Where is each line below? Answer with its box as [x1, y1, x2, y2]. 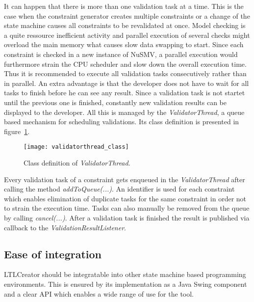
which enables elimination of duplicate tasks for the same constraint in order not [4, 193, 247, 203]
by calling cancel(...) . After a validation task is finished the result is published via [4, 212, 250, 222]
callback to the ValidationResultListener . [4, 222, 126, 232]
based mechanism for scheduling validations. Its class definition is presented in [4, 116, 239, 127]
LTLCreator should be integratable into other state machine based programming [4, 269, 246, 279]
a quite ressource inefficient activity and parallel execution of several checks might [4, 29, 250, 40]
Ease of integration [4, 246, 102, 261]
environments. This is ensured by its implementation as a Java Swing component [4, 278, 247, 289]
